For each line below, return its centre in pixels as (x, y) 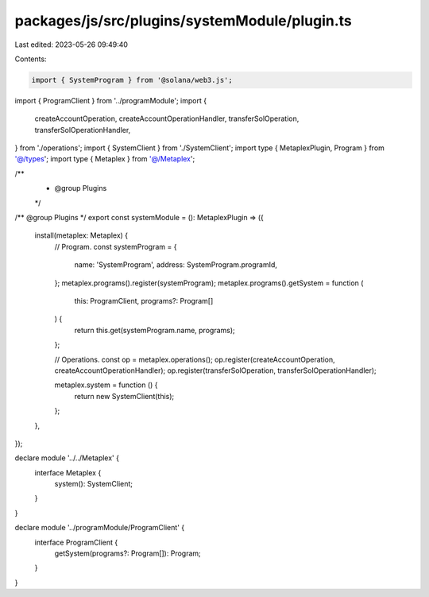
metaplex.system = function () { (106, 385)
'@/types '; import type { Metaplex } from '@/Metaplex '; (105, 159)
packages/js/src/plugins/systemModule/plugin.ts (184, 21)
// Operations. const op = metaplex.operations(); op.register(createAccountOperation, (195, 359)
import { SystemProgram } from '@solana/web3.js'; (132, 80)
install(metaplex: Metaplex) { (81, 235)
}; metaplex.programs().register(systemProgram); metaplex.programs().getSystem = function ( (209, 283)
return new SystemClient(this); (124, 396)
